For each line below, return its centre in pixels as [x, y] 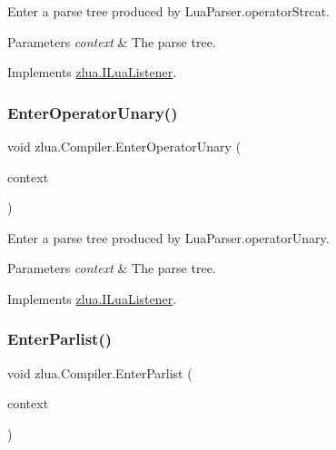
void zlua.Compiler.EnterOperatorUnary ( [124, 146]
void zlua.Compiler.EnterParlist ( [100, 372]
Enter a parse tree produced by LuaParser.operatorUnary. [168, 237]
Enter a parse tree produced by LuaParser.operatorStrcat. [169, 11]
